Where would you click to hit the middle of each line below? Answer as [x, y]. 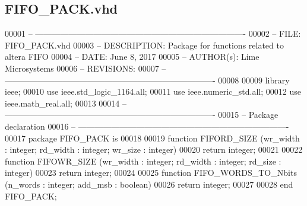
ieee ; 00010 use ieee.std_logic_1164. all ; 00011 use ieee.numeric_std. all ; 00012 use [153, 91]
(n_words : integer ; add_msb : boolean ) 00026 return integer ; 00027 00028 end [149, 184]
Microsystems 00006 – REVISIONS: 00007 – [86, 68]
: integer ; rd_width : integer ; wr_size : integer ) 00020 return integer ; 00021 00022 [154, 149]
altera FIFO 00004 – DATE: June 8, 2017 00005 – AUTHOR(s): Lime [132, 57]
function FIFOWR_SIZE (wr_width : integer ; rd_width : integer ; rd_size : [143, 161]
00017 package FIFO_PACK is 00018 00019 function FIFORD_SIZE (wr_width [152, 138]
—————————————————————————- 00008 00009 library [147, 80]
